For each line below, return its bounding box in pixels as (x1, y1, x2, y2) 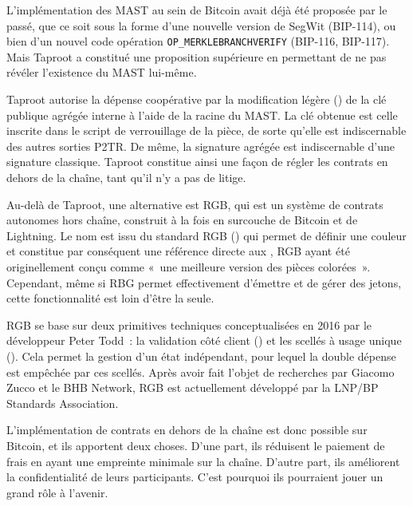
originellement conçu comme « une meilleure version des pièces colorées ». (6, 258, 371, 275)
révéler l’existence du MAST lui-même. (6, 64, 197, 81)
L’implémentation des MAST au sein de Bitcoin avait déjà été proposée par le (6, 2, 387, 18)
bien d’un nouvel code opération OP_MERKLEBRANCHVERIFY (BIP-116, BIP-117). (6, 33, 390, 49)
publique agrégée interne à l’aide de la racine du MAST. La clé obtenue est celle (6, 106, 398, 123)
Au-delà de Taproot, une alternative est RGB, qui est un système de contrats (6, 196, 383, 212)
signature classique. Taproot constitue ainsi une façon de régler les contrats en (6, 153, 388, 170)
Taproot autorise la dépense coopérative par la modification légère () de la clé (6, 91, 387, 108)
